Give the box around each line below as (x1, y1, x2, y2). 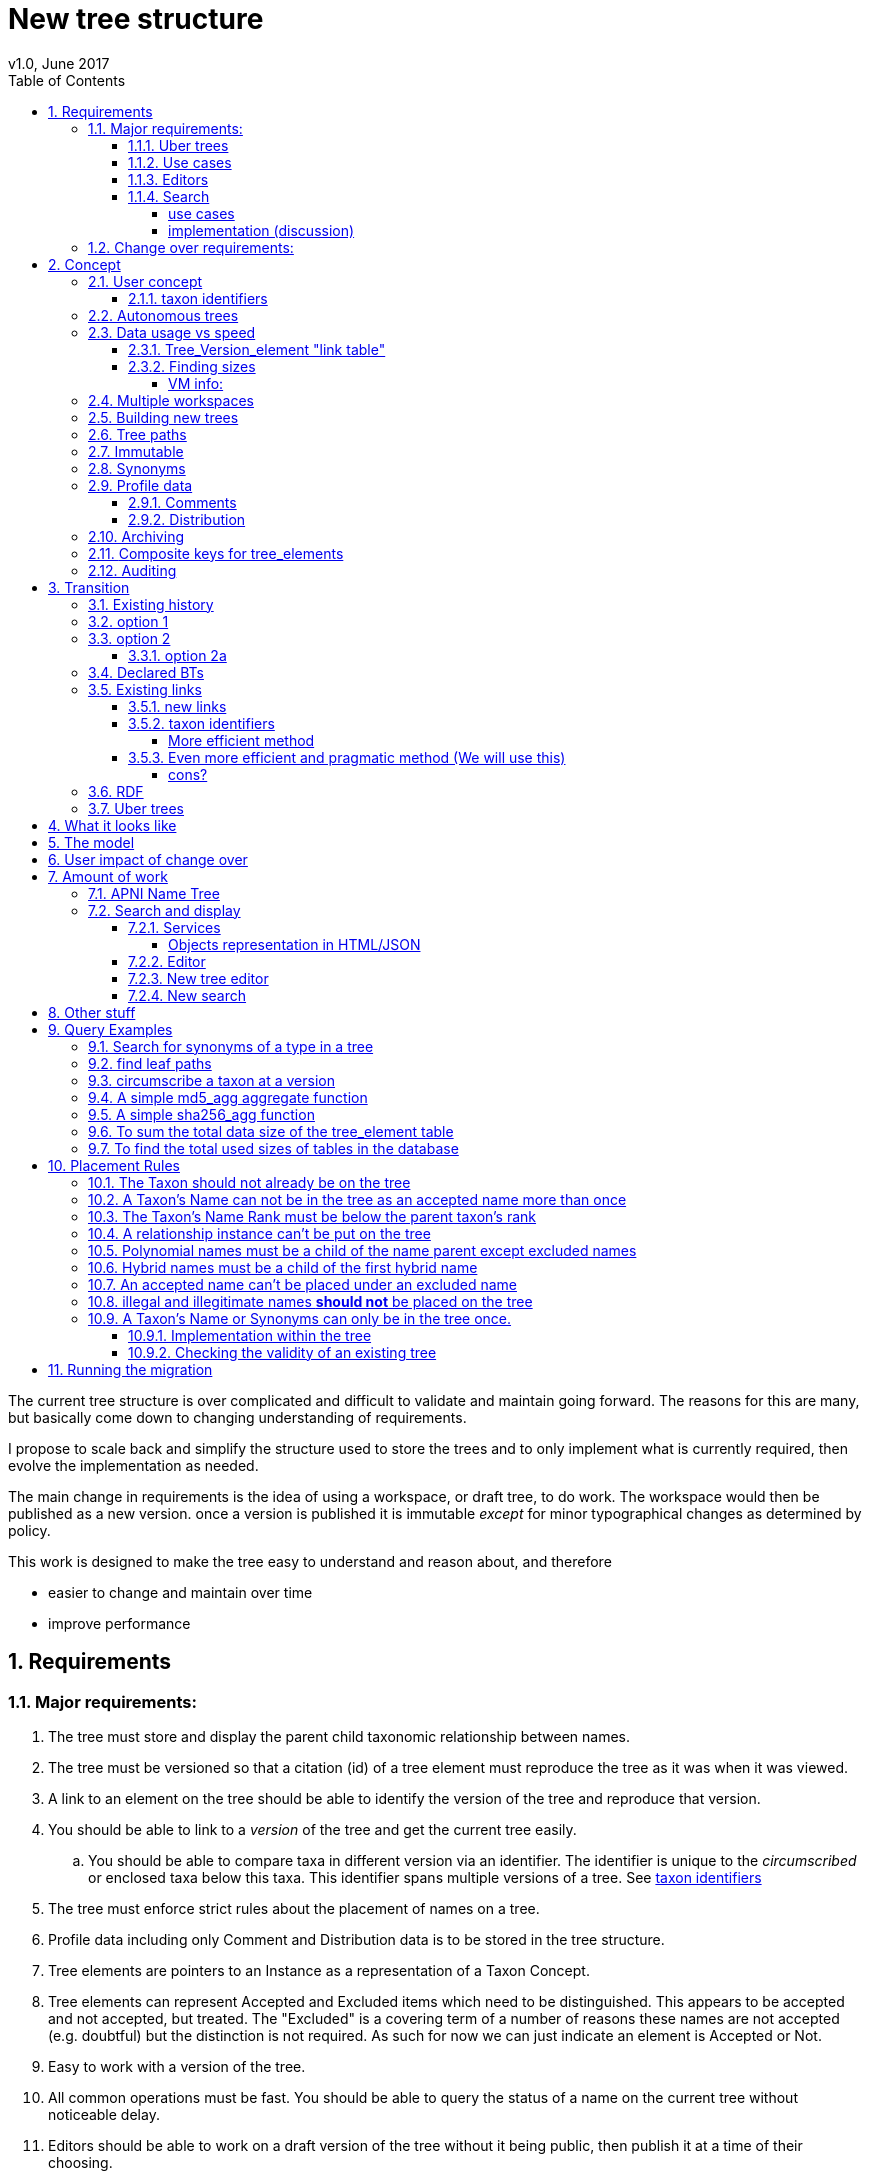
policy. (8, 1521, 51, 1539)
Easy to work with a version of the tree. (48, 2057, 306, 2075)
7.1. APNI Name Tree (88, 884, 220, 902)
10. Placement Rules (48, 1156, 180, 1174)
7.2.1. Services (128, 918, 221, 936)
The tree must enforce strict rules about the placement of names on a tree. (48, 1899, 540, 1917)
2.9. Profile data (88, 476, 193, 494)
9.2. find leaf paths (88, 1054, 212, 1072)
